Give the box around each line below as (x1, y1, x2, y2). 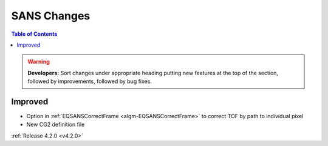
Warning (27, 58, 50, 65)
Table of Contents (11, 30, 58, 38)
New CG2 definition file (26, 121, 85, 128)
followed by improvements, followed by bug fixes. (27, 78, 152, 85)
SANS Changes (11, 9, 91, 22)
